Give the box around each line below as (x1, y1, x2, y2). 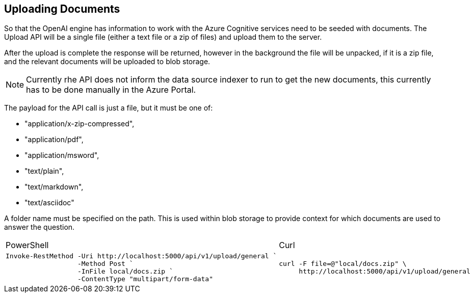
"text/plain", (24, 167, 64, 176)
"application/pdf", (24, 135, 84, 144)
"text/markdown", (24, 182, 84, 192)
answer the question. (4, 223, 75, 232)
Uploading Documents (4, 3, 120, 15)
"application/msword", (24, 151, 99, 160)
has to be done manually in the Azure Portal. (26, 85, 196, 95)
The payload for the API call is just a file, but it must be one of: (4, 103, 213, 113)
